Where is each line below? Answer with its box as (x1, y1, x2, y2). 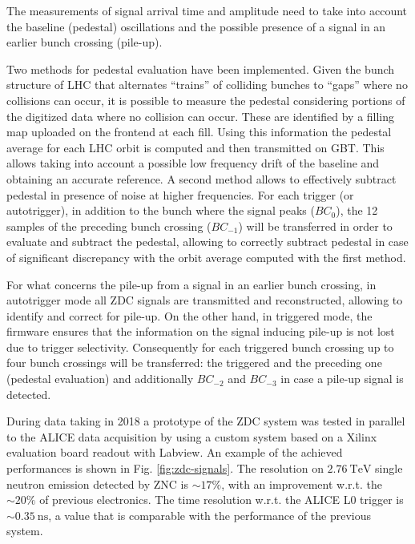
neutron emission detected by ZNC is (6, 475, 188, 492)
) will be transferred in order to (238, 217, 393, 234)
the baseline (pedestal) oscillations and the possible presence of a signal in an (6, 18, 386, 34)
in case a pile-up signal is (280, 370, 404, 387)
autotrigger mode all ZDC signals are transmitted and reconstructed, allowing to (6, 292, 403, 308)
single (375, 460, 403, 477)
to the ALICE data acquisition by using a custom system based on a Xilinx (6, 428, 377, 445)
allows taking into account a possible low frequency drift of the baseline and (6, 155, 380, 171)
